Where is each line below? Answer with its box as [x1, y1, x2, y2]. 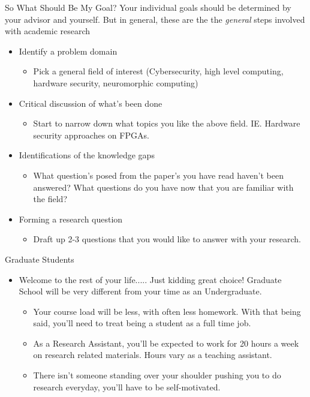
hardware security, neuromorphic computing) [33, 76, 198, 89]
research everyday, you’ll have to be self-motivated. [33, 380, 221, 393]
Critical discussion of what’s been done [19, 97, 162, 109]
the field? [33, 193, 67, 205]
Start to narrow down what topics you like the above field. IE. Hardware [33, 117, 300, 130]
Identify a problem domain [19, 44, 118, 57]
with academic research [5, 25, 91, 37]
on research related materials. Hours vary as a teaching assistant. [33, 348, 272, 361]
